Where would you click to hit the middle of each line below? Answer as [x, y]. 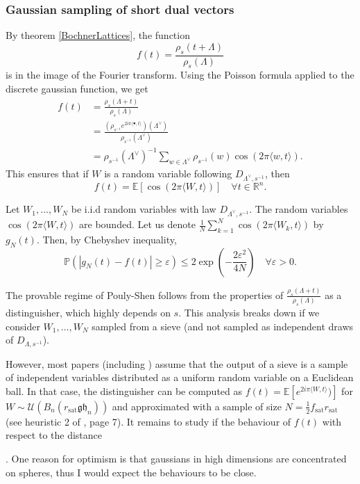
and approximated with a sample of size [197, 406]
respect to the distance [54, 435]
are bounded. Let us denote [137, 224]
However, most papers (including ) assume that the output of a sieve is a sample [177, 363]
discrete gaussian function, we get [77, 89]
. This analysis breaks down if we [249, 313]
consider [23, 326]
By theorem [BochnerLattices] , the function [98, 35]
